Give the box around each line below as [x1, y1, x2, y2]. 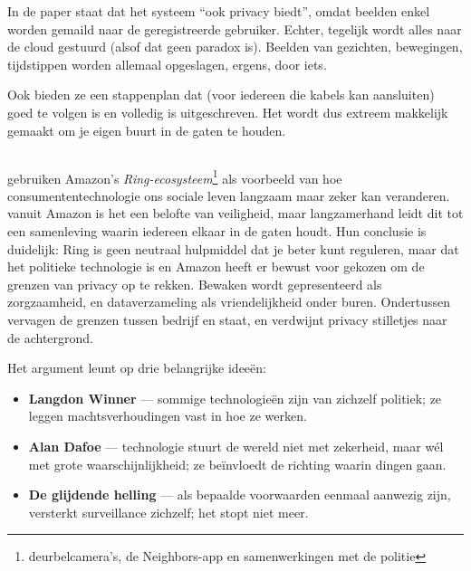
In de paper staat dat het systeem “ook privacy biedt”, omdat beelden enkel [7, 2, 430, 20]
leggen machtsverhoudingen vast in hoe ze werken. [28, 406, 307, 425]
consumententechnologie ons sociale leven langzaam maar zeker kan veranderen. [7, 186, 450, 205]
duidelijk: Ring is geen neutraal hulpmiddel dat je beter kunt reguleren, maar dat [7, 239, 459, 258]
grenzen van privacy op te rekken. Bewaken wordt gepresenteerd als [7, 274, 382, 293]
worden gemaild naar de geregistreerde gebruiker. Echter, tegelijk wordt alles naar [7, 19, 462, 38]
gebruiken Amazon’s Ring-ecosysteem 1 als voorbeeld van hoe [7, 166, 342, 187]
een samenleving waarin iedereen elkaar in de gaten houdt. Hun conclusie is [7, 221, 427, 240]
